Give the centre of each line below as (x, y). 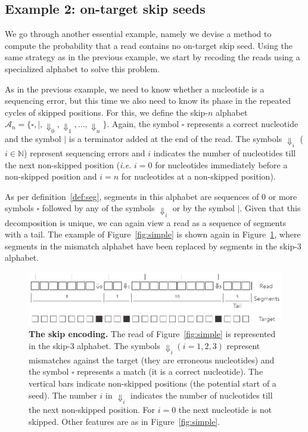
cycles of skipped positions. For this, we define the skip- (106, 112)
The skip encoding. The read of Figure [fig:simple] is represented (152, 333)
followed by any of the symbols (98, 208)
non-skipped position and (51, 176)
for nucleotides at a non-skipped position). (198, 176)
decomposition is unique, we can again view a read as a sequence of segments (146, 222)
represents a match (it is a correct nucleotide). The (170, 371)
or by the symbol (203, 208)
